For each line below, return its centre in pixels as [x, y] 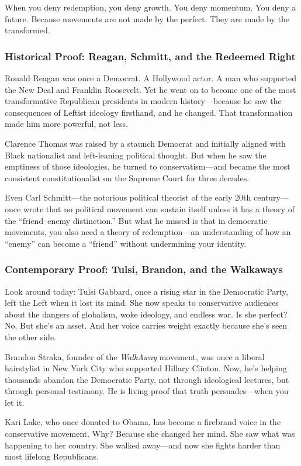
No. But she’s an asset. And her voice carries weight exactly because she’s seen [146, 325]
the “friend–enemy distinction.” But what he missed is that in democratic [136, 220]
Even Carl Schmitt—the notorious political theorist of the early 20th [128, 197]
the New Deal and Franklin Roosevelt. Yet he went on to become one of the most [150, 89]
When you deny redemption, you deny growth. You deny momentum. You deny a [150, 7]
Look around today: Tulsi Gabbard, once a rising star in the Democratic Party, [146, 291]
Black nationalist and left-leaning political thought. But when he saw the [136, 155]
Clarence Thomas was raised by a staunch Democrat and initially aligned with [145, 143]
